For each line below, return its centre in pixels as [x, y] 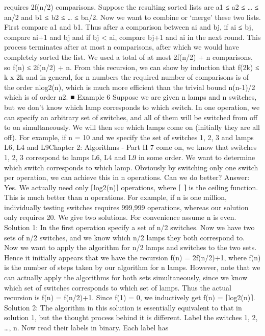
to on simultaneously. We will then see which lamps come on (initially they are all [132, 127]
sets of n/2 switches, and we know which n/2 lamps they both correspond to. [125, 237]
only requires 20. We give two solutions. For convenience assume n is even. [120, 217]
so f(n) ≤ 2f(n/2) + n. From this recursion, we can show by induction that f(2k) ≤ [132, 67]
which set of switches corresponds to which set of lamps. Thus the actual [118, 287]
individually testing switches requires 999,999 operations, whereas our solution [126, 207]
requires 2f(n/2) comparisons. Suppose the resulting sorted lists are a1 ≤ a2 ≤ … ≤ [131, 7]
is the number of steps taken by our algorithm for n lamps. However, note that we [132, 267]
